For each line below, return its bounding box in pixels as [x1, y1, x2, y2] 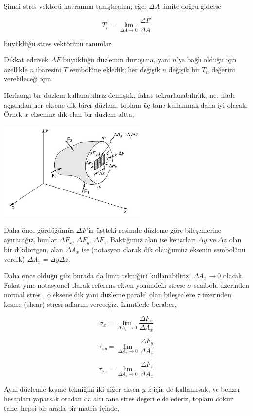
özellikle [4, 64, 28, 74]
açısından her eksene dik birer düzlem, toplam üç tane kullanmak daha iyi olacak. [4, 99, 248, 110]
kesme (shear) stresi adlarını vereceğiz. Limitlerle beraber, [4, 299, 177, 309]
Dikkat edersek [4, 55, 49, 65]
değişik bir [168, 64, 200, 74]
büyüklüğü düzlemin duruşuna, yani [63, 55, 170, 65]
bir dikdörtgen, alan [4, 244, 63, 254]
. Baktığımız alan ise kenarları [106, 234, 196, 245]
